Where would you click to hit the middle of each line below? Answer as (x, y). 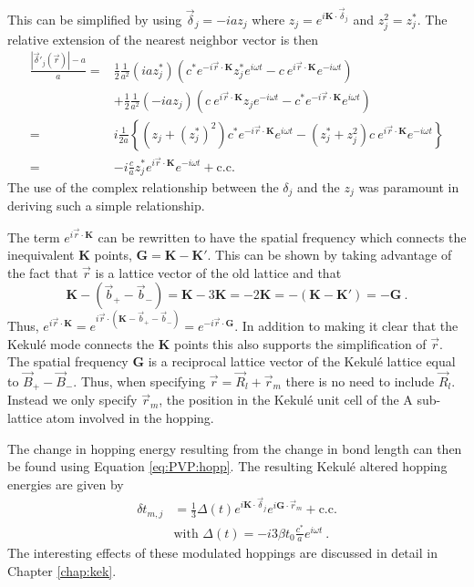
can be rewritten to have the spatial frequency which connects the (282, 237)
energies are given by (66, 484)
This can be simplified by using (95, 19)
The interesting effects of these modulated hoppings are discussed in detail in (222, 553)
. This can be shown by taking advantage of (330, 255)
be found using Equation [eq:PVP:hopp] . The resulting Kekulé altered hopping (227, 466)
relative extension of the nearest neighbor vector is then (163, 39)
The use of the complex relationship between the (143, 186)
